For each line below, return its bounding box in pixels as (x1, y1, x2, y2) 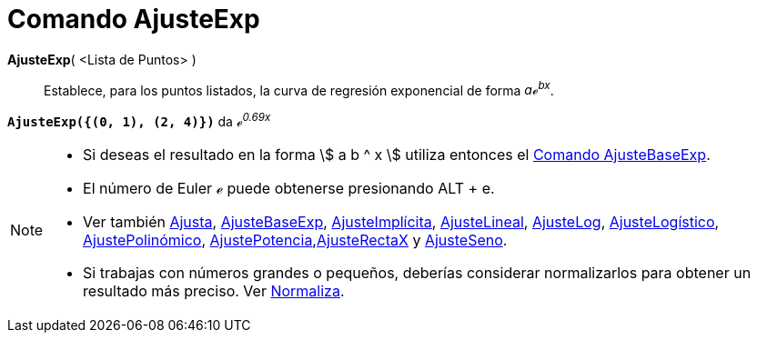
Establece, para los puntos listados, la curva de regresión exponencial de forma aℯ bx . (44, 79, 554, 98)
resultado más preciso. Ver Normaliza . (83, 282, 345, 301)
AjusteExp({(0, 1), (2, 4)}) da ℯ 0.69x (7, 111, 271, 130)
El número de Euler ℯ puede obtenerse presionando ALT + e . (83, 179, 495, 198)
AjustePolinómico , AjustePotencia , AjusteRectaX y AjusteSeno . (83, 231, 508, 250)
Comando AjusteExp (7, 4, 260, 35)
